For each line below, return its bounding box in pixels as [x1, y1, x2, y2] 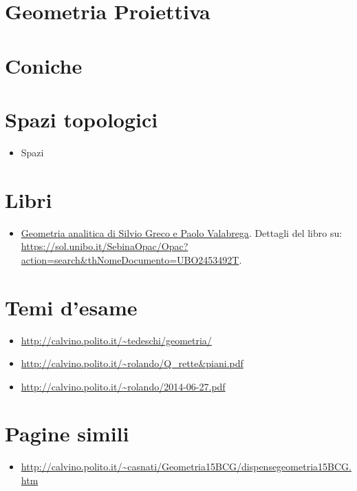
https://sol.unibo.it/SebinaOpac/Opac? [21, 239, 188, 253]
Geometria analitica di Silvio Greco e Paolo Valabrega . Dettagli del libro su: [21, 225, 343, 240]
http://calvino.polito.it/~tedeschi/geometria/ [21, 333, 212, 347]
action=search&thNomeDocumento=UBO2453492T [21, 252, 239, 267]
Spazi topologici [5, 105, 158, 133]
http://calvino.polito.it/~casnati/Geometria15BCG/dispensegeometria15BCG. [21, 459, 351, 474]
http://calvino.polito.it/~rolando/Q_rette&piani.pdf [21, 356, 244, 370]
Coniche [5, 51, 83, 79]
